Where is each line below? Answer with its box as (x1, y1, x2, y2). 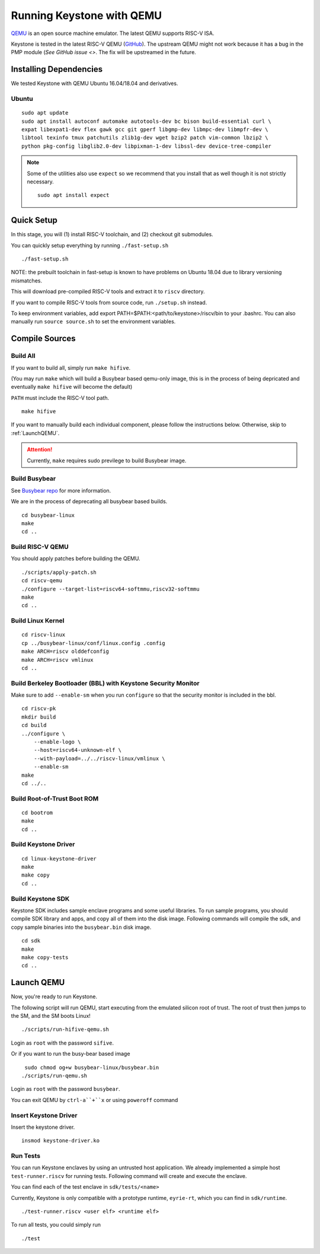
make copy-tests (21, 954, 69, 961)
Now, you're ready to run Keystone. (11, 993, 98, 1000)
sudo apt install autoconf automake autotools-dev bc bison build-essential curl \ (21, 118, 272, 125)
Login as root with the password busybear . (11, 1085, 120, 1093)
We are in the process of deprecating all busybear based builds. (11, 498, 168, 505)
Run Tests (11, 1152, 41, 1160)
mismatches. (11, 277, 43, 284)
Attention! (27, 446, 53, 453)
